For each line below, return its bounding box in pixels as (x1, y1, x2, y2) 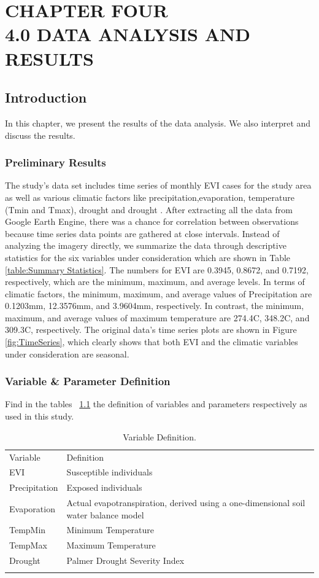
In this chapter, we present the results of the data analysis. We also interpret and (5, 116, 311, 129)
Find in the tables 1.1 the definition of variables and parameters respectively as (5, 397, 307, 410)
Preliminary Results (5, 155, 106, 170)
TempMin (9, 523, 46, 536)
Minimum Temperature (66, 523, 155, 536)
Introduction (5, 88, 87, 107)
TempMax (9, 539, 47, 552)
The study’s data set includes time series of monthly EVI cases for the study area (5, 179, 312, 192)
